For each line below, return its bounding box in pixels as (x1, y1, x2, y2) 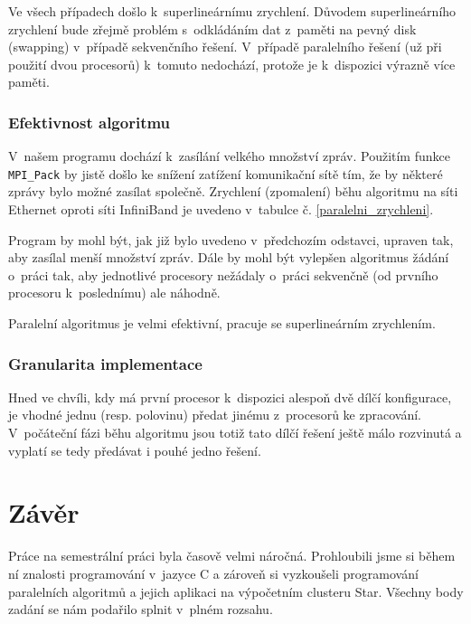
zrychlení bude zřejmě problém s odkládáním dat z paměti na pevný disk (8, 19, 417, 38)
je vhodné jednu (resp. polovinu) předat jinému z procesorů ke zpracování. (8, 405, 421, 424)
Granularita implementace (8, 352, 203, 374)
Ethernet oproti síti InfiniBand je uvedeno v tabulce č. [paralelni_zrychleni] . (8, 200, 434, 219)
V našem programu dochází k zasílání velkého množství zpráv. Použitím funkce (8, 147, 450, 165)
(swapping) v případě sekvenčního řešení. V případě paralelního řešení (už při (8, 37, 442, 56)
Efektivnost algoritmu (8, 110, 171, 133)
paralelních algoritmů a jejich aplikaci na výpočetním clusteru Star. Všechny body (8, 581, 464, 600)
